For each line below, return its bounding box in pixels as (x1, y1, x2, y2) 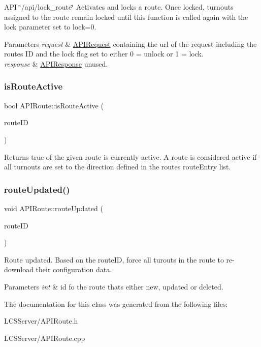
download (4, 264, 34, 275)
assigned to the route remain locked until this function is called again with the (4, 11, 248, 22)
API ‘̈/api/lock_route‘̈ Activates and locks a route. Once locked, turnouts (4, 2, 234, 12)
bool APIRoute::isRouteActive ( (4, 100, 104, 110)
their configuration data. (36, 264, 112, 275)
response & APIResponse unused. (4, 58, 108, 69)
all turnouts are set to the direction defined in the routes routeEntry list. (4, 161, 231, 172)
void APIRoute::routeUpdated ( (4, 203, 103, 213)
